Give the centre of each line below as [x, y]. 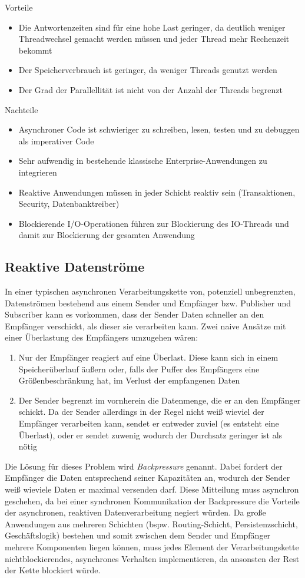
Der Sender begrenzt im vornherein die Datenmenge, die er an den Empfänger [160, 400]
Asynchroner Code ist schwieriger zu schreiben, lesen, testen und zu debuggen [159, 129]
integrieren [38, 172]
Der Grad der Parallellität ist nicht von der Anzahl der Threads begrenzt [150, 89]
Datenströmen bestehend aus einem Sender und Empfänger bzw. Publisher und [148, 303]
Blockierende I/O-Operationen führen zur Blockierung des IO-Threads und [154, 223]
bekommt [35, 50]
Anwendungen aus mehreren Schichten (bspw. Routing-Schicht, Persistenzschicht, [151, 523]
